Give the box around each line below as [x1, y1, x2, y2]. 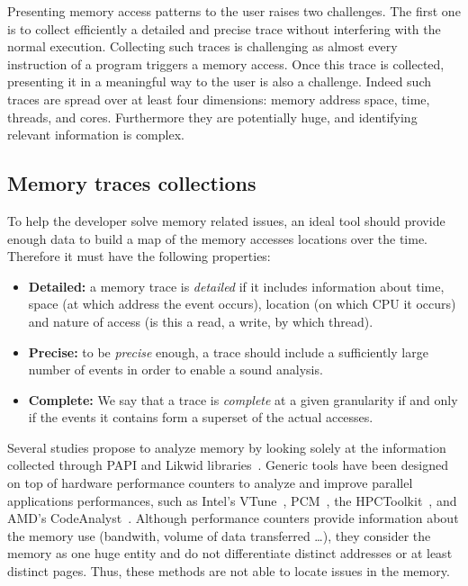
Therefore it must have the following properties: [7, 247, 271, 266]
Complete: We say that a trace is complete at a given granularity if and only [28, 390, 458, 409]
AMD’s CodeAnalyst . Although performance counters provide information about [7, 509, 459, 527]
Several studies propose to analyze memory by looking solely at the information [7, 437, 446, 456]
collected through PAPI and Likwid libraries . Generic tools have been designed [7, 455, 448, 474]
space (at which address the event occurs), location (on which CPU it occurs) [28, 294, 456, 313]
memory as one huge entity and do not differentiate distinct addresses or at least [7, 544, 453, 563]
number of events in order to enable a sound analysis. [28, 360, 323, 379]
